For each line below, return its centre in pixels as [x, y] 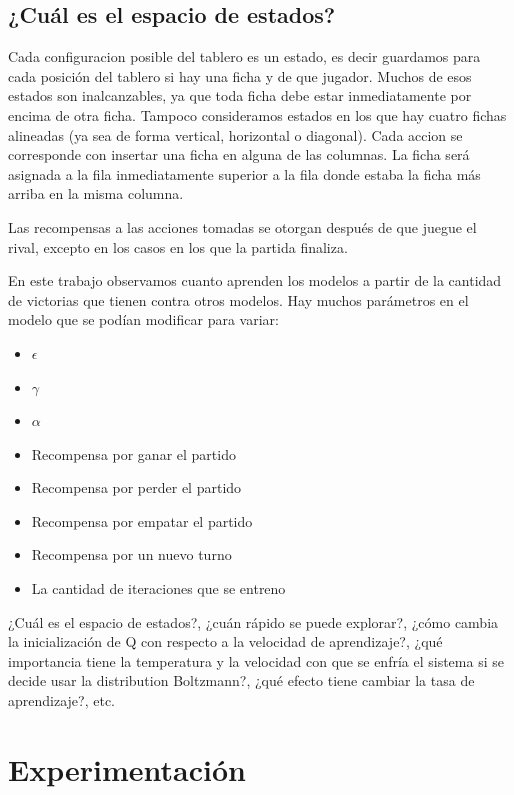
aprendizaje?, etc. [61, 700]
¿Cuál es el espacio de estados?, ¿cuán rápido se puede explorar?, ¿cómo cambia [253, 621]
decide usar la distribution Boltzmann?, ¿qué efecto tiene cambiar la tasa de [241, 680]
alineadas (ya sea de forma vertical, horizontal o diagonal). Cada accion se [235, 134]
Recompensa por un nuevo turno [131, 554]
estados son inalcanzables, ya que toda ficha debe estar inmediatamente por [240, 95]
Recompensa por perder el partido [136, 487]
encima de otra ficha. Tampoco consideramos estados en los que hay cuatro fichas [257, 114]
